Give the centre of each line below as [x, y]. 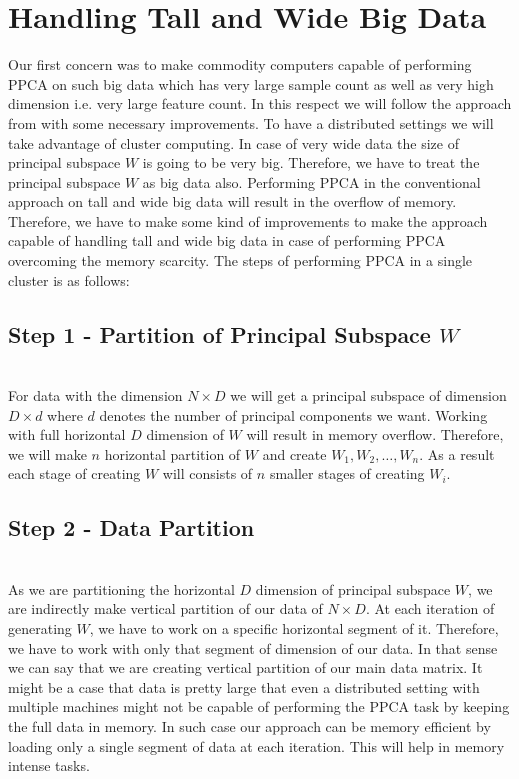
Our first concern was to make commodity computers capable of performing [240, 64]
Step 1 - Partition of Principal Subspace [219, 333]
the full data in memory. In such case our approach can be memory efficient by [249, 725]
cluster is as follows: [69, 279]
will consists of [207, 473]
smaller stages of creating [347, 473]
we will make [47, 453]
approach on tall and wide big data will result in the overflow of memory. [232, 201]
